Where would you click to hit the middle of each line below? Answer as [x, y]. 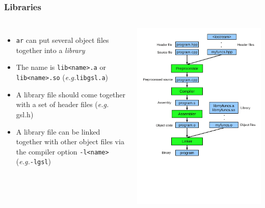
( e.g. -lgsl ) [33, 161]
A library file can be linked [58, 131]
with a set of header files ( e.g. [62, 104]
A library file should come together [71, 94]
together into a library [50, 50]
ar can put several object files [62, 40]
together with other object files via [70, 141]
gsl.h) [25, 114]
